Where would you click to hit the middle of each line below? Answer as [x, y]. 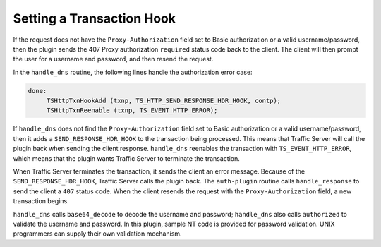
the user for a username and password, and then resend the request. [113, 59]
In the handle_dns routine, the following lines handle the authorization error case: [133, 72]
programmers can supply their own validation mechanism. [98, 234]
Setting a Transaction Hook [95, 18]
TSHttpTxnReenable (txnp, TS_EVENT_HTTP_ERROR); [132, 110]
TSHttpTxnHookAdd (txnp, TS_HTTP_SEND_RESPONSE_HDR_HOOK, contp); [164, 101]
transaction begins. [41, 201]
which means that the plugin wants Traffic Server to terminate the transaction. [126, 158]
